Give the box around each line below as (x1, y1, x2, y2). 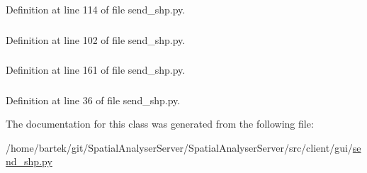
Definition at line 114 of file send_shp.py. (6, 2, 186, 16)
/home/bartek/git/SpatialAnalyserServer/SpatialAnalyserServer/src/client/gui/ (6, 140, 353, 155)
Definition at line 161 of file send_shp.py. (6, 62, 186, 77)
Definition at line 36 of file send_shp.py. (6, 92, 181, 107)
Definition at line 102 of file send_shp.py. (6, 32, 186, 47)
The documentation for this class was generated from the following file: (6, 116, 314, 131)
